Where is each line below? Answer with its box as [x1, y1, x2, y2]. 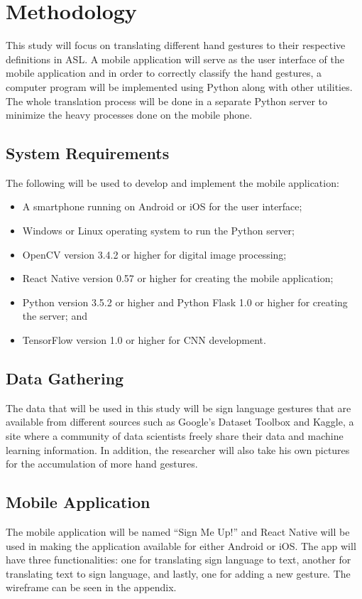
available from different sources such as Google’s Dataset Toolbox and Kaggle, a [6, 414, 354, 429]
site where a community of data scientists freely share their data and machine [6, 428, 344, 443]
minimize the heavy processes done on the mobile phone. [6, 107, 253, 122]
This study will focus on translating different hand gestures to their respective [6, 38, 346, 53]
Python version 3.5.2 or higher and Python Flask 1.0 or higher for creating [22, 294, 348, 309]
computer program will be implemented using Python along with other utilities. [6, 79, 353, 94]
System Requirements [6, 142, 170, 164]
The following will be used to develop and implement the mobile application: [6, 175, 339, 190]
